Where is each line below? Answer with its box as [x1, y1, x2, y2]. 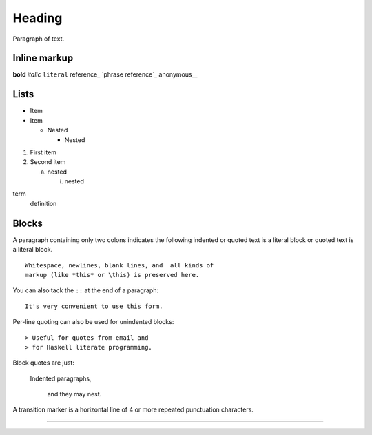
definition [30, 199, 57, 208]
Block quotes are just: [12, 358, 75, 367]
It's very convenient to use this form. [25, 302, 163, 310]
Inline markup [12, 52, 74, 64]
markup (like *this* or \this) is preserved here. [25, 271, 200, 279]
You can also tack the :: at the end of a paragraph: [12, 286, 159, 294]
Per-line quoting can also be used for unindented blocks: [12, 318, 174, 326]
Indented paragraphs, [30, 374, 92, 383]
